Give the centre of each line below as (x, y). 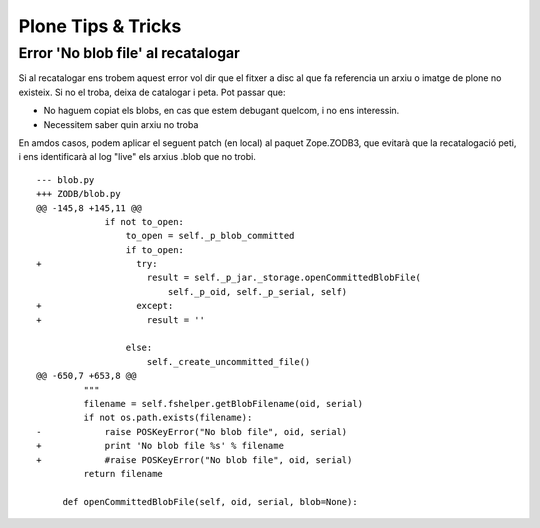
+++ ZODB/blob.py (78, 194)
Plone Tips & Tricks (100, 26)
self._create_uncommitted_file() (228, 361)
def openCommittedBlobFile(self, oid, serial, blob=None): (210, 501)
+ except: (105, 306)
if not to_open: (144, 221)
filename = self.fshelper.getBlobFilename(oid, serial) (223, 403)
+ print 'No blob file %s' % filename (160, 446)
